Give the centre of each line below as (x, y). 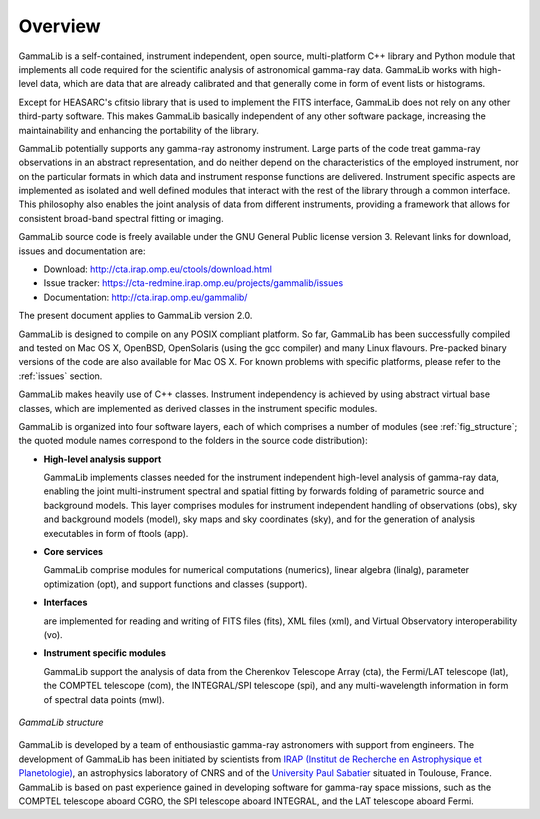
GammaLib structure (61, 722)
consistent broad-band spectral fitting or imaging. (121, 218)
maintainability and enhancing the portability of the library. (138, 130)
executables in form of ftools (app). (116, 533)
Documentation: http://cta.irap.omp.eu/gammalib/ (145, 297)
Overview (59, 26)
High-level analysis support (102, 459)
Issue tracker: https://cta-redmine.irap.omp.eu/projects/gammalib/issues (193, 283)
